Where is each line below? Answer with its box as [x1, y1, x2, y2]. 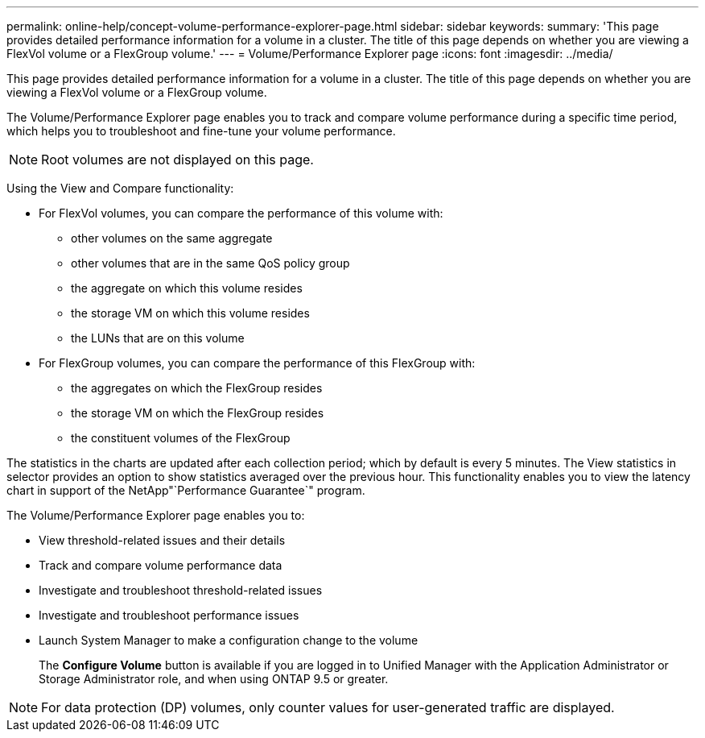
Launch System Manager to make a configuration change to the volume [39, 633, 418, 647]
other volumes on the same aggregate [71, 231, 273, 245]
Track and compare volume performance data [39, 558, 282, 572]
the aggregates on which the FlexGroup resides [71, 381, 323, 395]
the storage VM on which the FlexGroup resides [71, 406, 324, 420]
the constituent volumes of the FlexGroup [71, 431, 291, 445]
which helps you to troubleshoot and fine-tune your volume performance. [6, 124, 396, 138]
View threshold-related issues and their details [39, 533, 286, 547]
